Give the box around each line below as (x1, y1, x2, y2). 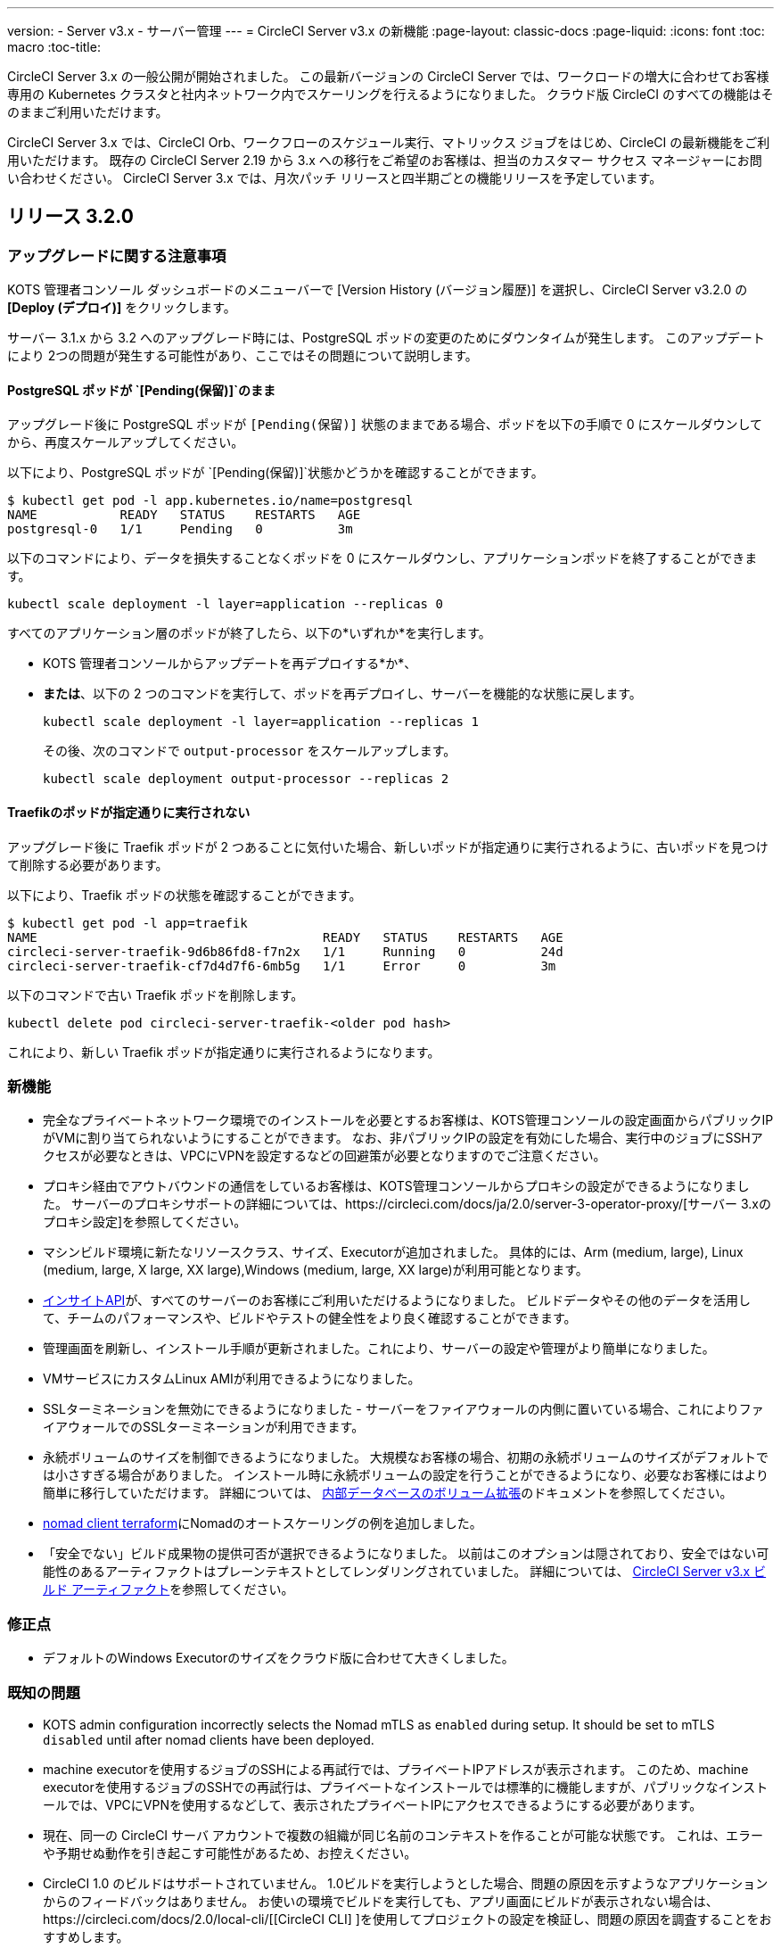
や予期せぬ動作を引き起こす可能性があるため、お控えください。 (43, 1845, 417, 1861)
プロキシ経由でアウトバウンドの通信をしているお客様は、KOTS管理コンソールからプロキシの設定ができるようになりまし (43, 1178, 750, 1194)
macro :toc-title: (7, 39, 101, 54)
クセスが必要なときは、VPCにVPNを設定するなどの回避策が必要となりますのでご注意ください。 (43, 1148, 606, 1164)
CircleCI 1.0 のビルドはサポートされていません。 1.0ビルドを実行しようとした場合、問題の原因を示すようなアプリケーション (43, 1875, 769, 1891)
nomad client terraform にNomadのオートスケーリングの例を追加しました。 (43, 1515, 482, 1531)
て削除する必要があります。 (7, 856, 169, 872)
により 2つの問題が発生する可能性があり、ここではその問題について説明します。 (7, 348, 478, 364)
